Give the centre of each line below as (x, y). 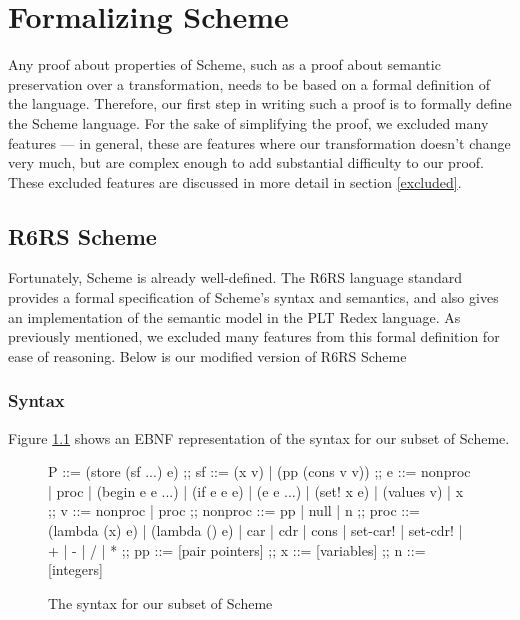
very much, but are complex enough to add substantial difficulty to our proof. (246, 162)
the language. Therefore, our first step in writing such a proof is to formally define (260, 103)
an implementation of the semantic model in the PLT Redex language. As (234, 316)
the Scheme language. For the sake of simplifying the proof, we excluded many (248, 122)
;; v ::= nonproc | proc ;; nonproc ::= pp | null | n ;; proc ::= (234, 510)
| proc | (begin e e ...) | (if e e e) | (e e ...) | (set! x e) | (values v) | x (256, 490)
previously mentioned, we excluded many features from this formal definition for (254, 336)
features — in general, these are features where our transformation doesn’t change (259, 142)
